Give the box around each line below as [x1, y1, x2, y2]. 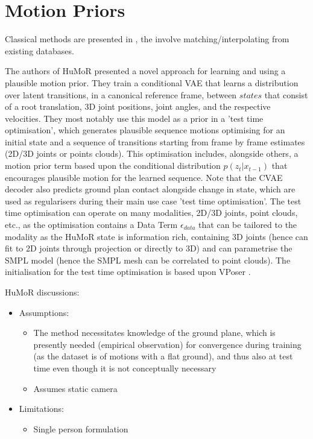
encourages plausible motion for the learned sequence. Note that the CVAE [5, 171, 283, 183]
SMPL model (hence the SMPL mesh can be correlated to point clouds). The [5, 253, 291, 266]
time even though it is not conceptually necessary [33, 361, 217, 374]
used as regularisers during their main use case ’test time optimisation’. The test [5, 194, 302, 207]
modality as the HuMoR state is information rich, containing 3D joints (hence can [5, 230, 308, 242]
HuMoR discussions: [5, 286, 80, 298]
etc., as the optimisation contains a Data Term [5, 218, 178, 231]
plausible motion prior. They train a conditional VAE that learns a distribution [5, 76, 299, 89]
